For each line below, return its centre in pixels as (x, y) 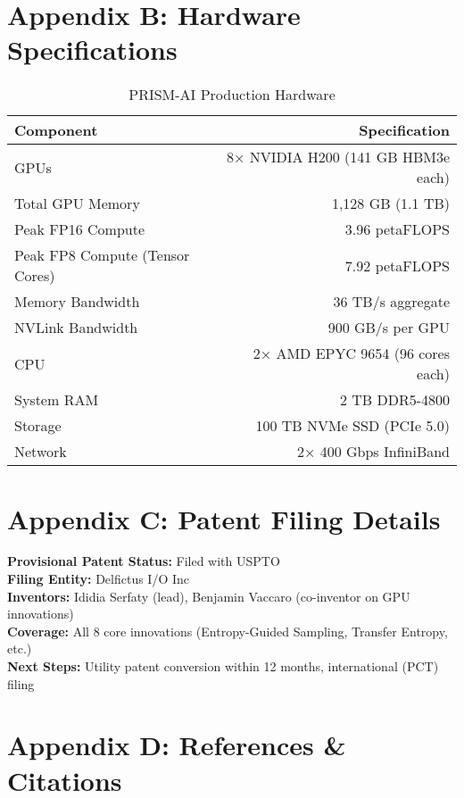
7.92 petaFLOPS (397, 265)
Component (56, 130)
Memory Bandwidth (77, 302)
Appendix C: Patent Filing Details (224, 518)
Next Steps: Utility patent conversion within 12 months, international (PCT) (223, 666)
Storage (38, 426)
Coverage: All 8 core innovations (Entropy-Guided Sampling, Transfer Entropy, (228, 631)
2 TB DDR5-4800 (394, 400)
